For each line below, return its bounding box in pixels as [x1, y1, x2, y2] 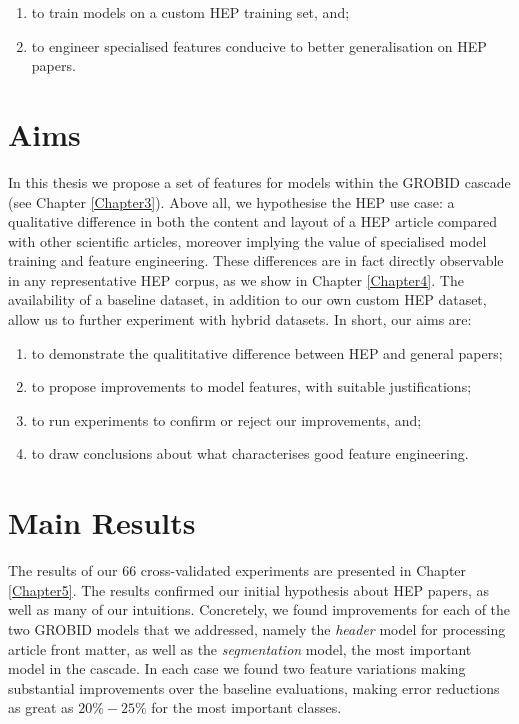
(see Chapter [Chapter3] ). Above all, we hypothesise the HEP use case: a [8, 191, 455, 212]
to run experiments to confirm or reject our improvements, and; [31, 409, 422, 430]
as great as [8, 697, 74, 718]
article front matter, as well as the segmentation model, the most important [8, 638, 472, 659]
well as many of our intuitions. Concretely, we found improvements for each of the [8, 599, 511, 620]
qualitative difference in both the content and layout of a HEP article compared [8, 211, 497, 232]
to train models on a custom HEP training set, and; [31, 2, 350, 22]
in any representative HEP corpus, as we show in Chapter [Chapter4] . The [8, 269, 464, 290]
